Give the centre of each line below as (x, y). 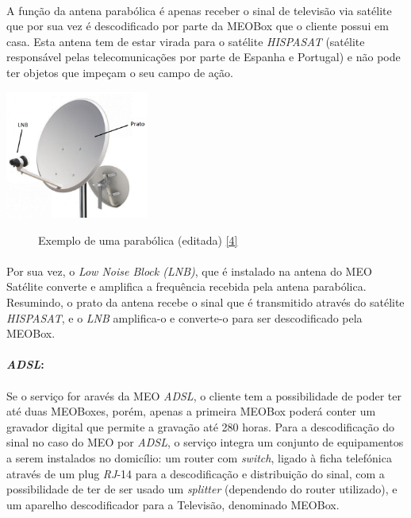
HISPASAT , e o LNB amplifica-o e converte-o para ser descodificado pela (184, 317)
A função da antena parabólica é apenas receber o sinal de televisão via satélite (199, 10)
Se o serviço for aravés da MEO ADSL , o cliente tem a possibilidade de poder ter (204, 395)
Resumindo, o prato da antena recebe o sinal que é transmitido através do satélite (205, 302)
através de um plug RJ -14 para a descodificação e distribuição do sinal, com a (196, 473)
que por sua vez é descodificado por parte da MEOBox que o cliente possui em (198, 26)
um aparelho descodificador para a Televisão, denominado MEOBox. (173, 504)
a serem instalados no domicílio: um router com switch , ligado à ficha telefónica (199, 458)
